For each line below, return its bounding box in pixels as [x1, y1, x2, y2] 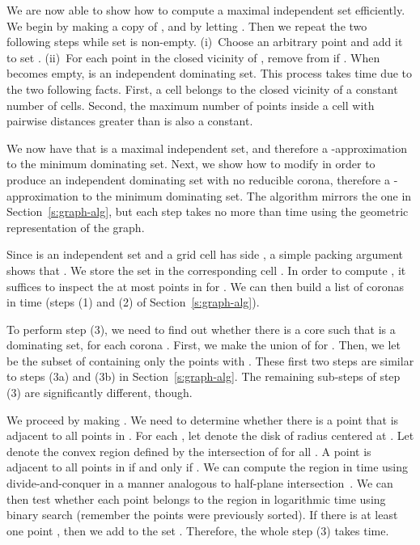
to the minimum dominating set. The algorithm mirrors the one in [82, 187, 412, 204]
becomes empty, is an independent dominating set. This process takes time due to [6, 65, 413, 82]
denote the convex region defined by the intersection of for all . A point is [6, 442, 371, 459]
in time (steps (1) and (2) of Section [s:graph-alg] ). [6, 294, 260, 311]
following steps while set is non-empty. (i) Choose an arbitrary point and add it [6, 33, 403, 50]
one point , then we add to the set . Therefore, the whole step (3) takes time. [6, 522, 389, 539]
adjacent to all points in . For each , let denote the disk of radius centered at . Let [6, 427, 414, 444]
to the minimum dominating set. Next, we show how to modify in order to [6, 155, 375, 172]
